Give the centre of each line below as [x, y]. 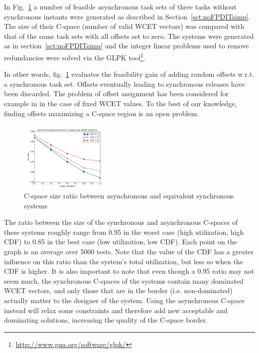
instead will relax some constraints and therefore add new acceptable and [116, 310]
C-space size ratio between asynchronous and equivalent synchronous [129, 195]
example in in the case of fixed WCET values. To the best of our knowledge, [121, 103]
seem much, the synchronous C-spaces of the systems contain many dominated [124, 280]
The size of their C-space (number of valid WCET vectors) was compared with [124, 26]
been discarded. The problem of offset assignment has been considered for [116, 93]
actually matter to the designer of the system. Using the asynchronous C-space [124, 300]
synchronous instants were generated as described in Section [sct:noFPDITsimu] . [127, 16]
